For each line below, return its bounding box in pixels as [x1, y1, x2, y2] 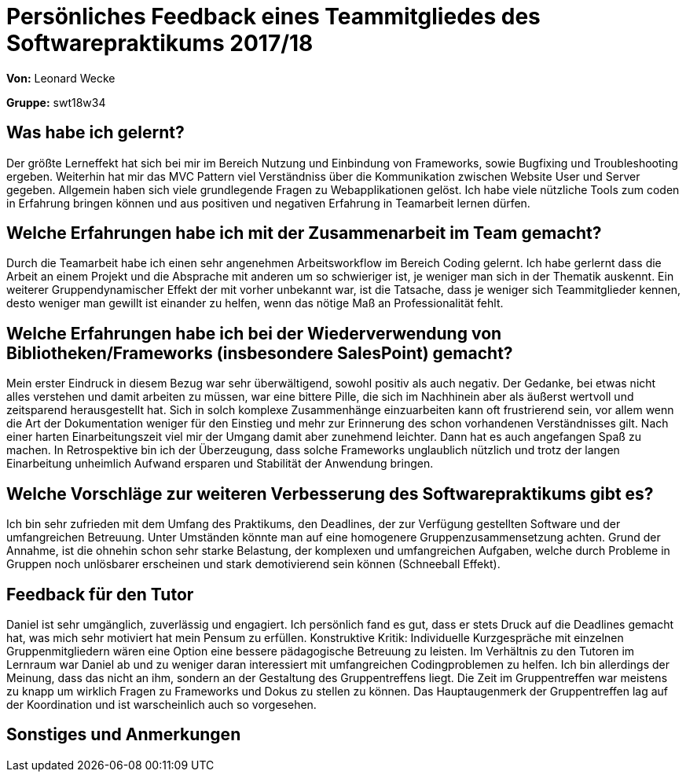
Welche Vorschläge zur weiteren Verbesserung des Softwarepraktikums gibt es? [6, 483, 654, 504]
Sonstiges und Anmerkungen [6, 725, 241, 745]
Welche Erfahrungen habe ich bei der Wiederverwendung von [6, 323, 502, 343]
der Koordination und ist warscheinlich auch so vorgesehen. [6, 697, 317, 711]
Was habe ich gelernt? [6, 123, 185, 143]
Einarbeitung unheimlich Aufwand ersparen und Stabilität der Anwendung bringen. [6, 457, 434, 471]
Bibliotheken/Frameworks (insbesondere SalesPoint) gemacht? [6, 343, 513, 363]
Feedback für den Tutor [6, 584, 194, 604]
